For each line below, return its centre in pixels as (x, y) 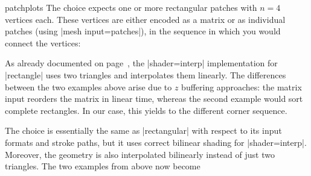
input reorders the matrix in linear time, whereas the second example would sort (154, 99)
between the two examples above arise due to (88, 86)
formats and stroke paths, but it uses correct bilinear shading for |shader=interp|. (156, 142)
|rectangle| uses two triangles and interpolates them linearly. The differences (146, 74)
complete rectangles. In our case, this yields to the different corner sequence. (146, 110)
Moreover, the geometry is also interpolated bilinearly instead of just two (140, 154)
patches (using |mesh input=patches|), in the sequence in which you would (143, 31)
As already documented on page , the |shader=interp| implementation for (141, 63)
